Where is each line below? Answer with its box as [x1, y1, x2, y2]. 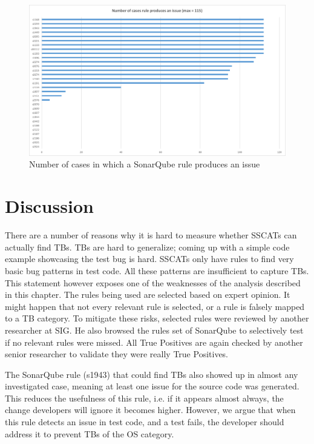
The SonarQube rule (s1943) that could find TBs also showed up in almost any [5, 368, 298, 380]
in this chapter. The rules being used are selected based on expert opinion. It [5, 288, 290, 301]
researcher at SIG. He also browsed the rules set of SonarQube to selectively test [5, 323, 304, 336]
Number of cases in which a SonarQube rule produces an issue [29, 158, 260, 170]
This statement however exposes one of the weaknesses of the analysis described [5, 276, 301, 289]
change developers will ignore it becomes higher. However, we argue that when [5, 403, 296, 416]
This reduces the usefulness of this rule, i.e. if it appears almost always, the [5, 391, 284, 404]
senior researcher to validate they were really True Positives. [5, 348, 229, 360]
